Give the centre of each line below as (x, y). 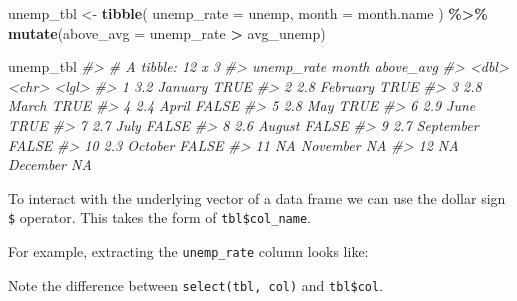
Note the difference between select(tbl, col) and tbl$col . (196, 284)
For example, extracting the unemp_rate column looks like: (188, 251)
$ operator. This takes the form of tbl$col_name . (159, 217)
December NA (50, 164)
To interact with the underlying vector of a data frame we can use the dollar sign (257, 197)
